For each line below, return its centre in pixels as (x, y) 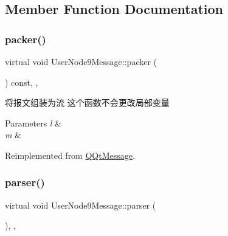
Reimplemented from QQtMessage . (70, 155)
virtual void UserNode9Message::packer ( (81, 61)
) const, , (22, 82)
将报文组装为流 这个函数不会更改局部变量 (87, 102)
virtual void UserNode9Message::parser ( (81, 205)
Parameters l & (33, 123)
